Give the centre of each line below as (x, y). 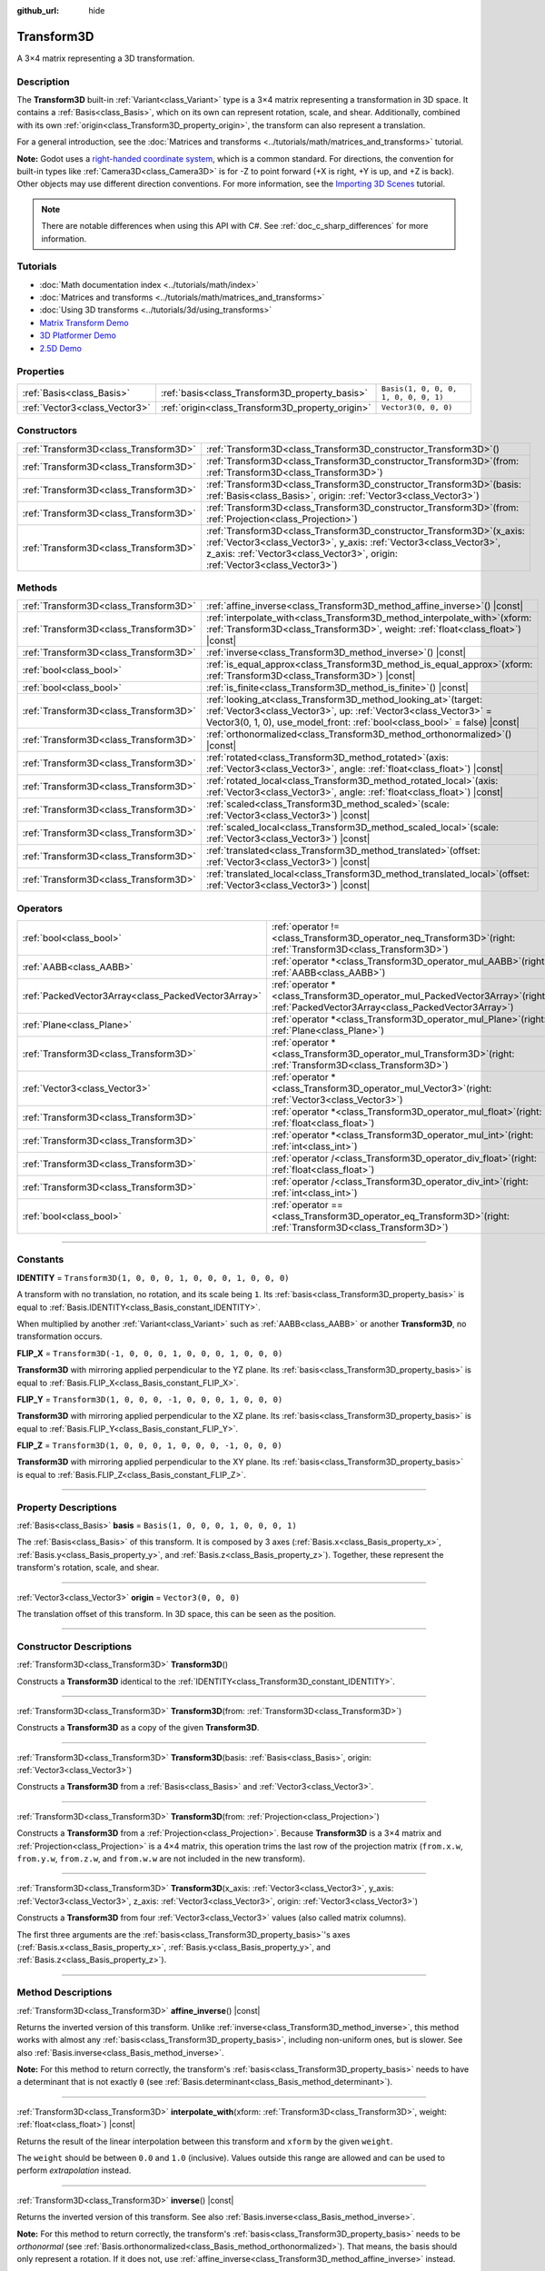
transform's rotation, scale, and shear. (88, 1568)
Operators (40, 908)
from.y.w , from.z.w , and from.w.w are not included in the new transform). (161, 1859)
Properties (41, 372)
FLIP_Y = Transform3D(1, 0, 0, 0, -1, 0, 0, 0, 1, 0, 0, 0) (150, 1399)
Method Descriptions (64, 1992)
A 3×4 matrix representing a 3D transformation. (106, 58)
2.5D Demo (60, 348)
